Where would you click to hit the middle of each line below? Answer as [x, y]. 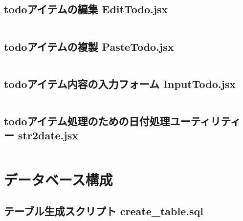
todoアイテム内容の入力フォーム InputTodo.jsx [120, 83]
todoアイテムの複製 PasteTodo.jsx [89, 46]
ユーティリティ [205, 121]
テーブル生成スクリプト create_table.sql [104, 210]
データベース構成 [58, 180]
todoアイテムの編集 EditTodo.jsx [86, 9]
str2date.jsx [48, 135]
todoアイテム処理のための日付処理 [87, 121]
